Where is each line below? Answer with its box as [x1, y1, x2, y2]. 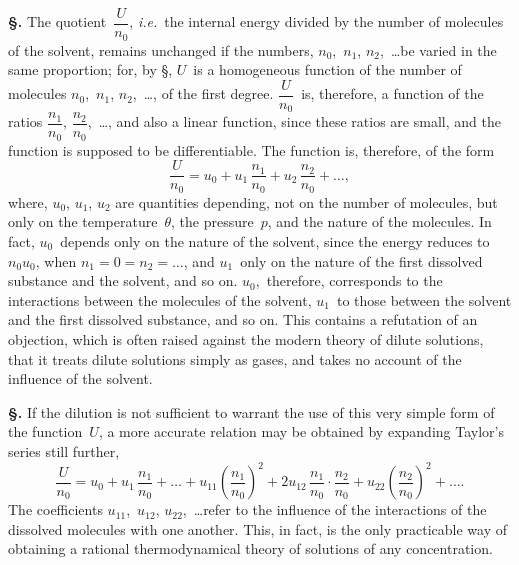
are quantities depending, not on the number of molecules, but [115, 191, 498, 212]
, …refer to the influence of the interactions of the [182, 499, 487, 520]
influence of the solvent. [8, 368, 153, 389]
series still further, [8, 440, 120, 461]
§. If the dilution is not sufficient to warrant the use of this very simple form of [8, 401, 495, 422]
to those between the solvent [336, 289, 512, 310]
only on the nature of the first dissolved [240, 250, 483, 271]
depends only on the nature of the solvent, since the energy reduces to [60, 231, 490, 252]
